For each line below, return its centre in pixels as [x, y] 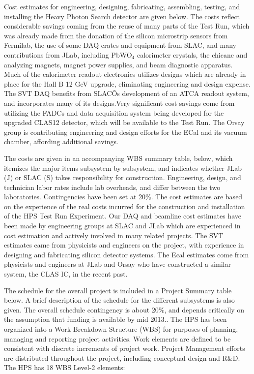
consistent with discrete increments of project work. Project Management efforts [125, 348]
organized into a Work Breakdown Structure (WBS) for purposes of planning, [121, 329]
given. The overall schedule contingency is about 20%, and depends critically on [124, 309]
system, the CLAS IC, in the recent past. [66, 274]
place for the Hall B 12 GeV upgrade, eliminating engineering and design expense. [127, 83]
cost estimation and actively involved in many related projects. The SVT [114, 235]
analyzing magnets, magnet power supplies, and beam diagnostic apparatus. [118, 64]
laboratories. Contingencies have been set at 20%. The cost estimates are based [123, 197]
